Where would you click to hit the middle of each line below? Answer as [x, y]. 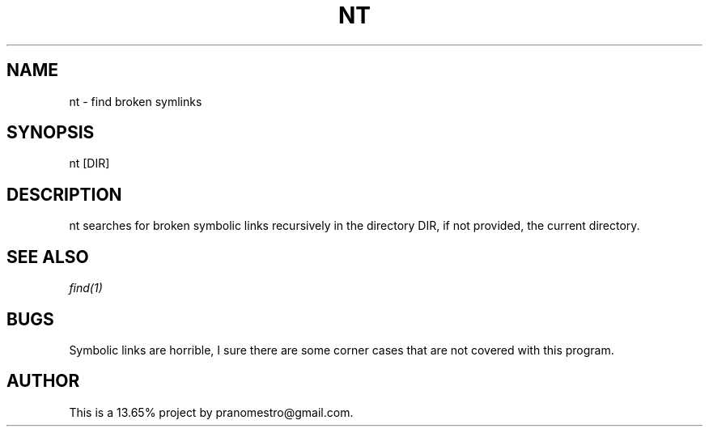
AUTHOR [43, 381]
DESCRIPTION [64, 194]
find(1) [86, 288]
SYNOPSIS [51, 133]
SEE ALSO [48, 257]
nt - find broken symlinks [136, 101]
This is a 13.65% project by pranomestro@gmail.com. [211, 412]
